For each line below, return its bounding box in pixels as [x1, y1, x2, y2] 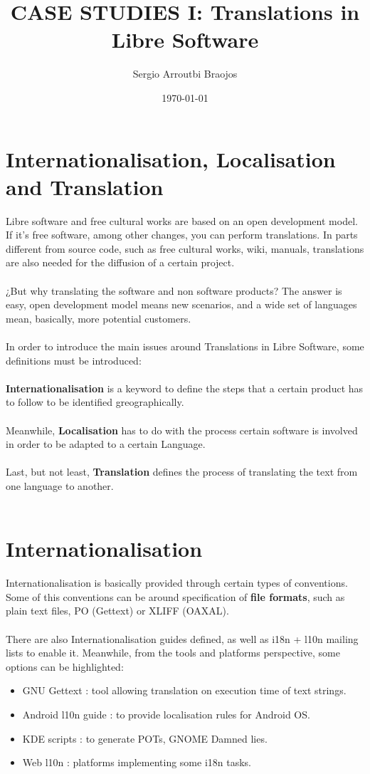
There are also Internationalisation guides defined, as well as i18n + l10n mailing [6, 631, 359, 646]
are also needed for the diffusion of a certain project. [6, 255, 235, 270]
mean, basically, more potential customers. [6, 310, 191, 325]
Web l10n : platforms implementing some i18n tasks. [22, 755, 251, 770]
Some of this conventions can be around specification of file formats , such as [6, 589, 345, 604]
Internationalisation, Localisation [6, 144, 336, 173]
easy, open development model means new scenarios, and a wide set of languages [6, 297, 357, 312]
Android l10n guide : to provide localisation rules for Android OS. [22, 706, 310, 721]
